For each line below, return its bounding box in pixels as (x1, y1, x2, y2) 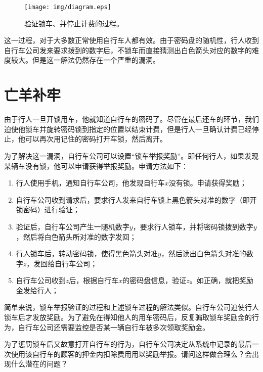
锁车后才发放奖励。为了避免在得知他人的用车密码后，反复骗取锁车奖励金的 (4, 312, 252, 322)
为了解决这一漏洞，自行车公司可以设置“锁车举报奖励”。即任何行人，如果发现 (4, 150, 259, 161)
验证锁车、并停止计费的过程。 (24, 18, 123, 28)
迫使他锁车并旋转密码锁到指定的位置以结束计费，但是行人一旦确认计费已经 (4, 123, 252, 134)
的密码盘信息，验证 (122, 275, 187, 286)
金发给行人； (16, 285, 59, 295)
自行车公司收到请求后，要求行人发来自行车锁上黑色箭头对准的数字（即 (16, 194, 250, 205)
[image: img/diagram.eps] (24, 4, 111, 11)
